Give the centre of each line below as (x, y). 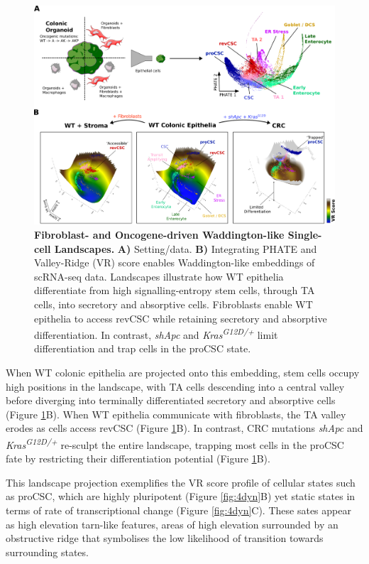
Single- (305, 234)
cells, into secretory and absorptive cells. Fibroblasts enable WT (174, 304)
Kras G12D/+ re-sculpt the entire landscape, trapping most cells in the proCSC (175, 443)
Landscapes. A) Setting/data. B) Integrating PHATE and (186, 248)
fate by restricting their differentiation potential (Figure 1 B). (138, 459)
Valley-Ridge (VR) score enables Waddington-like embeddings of (175, 262)
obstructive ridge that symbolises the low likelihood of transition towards (165, 538)
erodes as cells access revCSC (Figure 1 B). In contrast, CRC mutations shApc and (184, 428)
